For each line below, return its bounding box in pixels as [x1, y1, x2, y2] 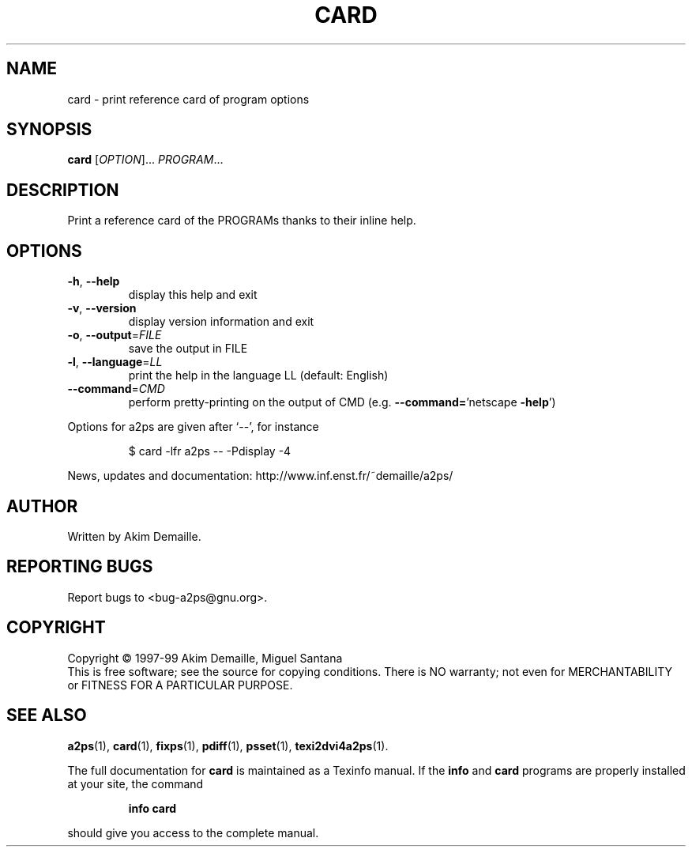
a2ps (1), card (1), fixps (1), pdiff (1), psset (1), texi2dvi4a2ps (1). [67, 738, 389, 753]
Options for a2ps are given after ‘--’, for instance [67, 420, 319, 434]
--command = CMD [67, 382, 165, 396]
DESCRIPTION [6, 179, 119, 200]
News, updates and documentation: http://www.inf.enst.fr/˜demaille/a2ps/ [67, 469, 453, 483]
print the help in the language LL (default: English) [128, 368, 389, 383]
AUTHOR [6, 496, 78, 516]
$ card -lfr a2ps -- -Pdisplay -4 [128, 444, 291, 459]
